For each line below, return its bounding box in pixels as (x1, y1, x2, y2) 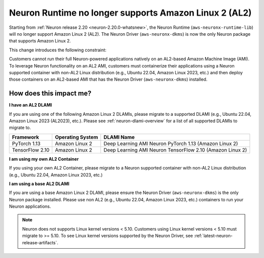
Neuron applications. (9, 203, 51, 210)
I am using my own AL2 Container (9, 156, 79, 162)
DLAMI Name (103, 133, 135, 140)
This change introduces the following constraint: (9, 47, 107, 53)
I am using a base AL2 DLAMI (9, 181, 69, 187)
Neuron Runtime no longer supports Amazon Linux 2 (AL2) (9, 7, 252, 18)
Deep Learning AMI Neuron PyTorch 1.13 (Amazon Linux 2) (103, 140, 238, 147)
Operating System (55, 133, 98, 140)
